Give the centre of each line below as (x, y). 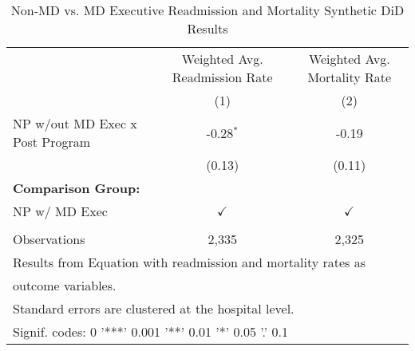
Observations (49, 239)
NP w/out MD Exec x (75, 123)
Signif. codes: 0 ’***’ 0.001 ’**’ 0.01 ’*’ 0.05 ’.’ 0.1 (150, 331)
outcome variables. (65, 285)
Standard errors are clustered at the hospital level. (154, 308)
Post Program (52, 142)
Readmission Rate (222, 77)
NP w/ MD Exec (60, 211)
